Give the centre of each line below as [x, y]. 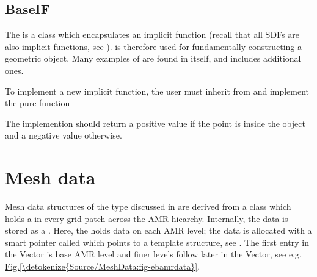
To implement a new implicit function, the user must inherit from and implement [157, 91]
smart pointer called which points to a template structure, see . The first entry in [157, 242]
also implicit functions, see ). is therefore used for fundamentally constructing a [153, 46]
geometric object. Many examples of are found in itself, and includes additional [153, 58]
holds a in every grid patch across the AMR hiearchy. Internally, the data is [147, 218]
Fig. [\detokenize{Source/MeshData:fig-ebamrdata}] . [103, 266]
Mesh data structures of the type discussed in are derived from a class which [148, 207]
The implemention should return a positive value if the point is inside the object [155, 123]
